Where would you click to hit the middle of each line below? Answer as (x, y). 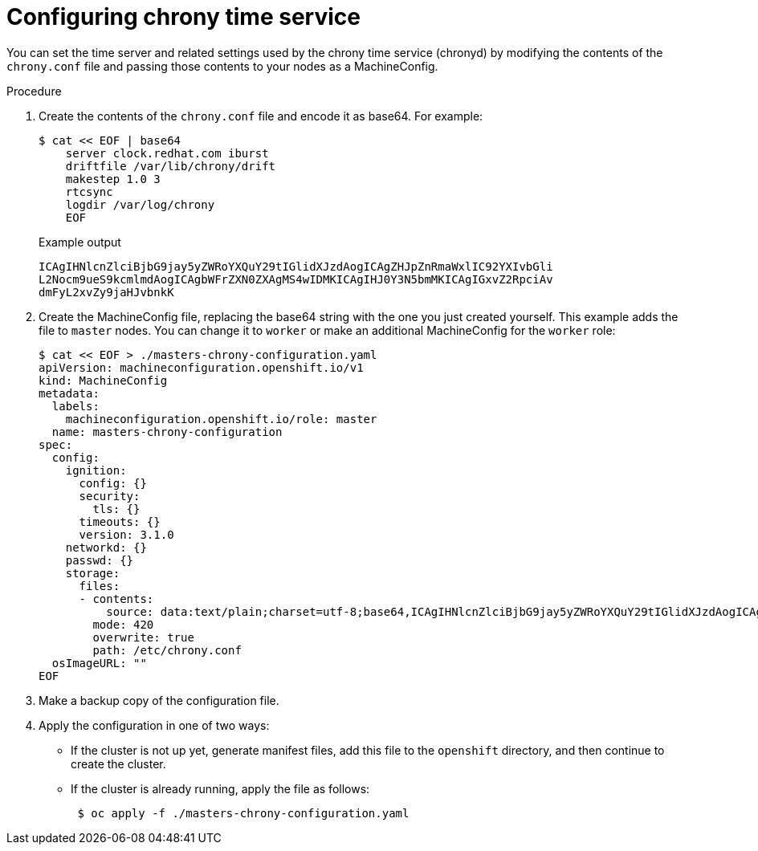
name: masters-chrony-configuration (167, 432)
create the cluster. (118, 763)
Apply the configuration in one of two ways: (154, 725)
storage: (93, 573)
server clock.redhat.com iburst (167, 153)
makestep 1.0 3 (113, 179)
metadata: (69, 393)
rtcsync (89, 191)
